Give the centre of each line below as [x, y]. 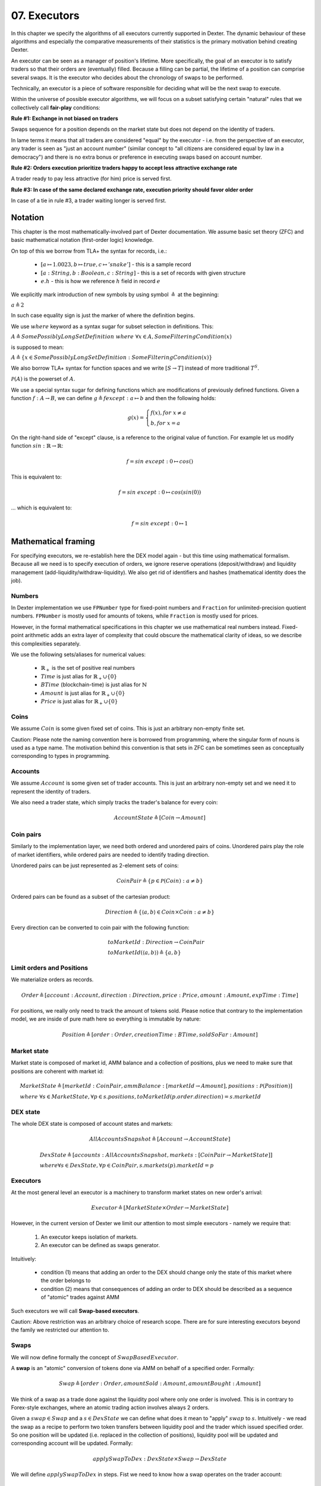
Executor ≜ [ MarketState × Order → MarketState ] [160, 1208]
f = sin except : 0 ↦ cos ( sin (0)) [160, 492]
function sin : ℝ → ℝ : [37, 446]
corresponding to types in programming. [61, 756]
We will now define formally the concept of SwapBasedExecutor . [95, 1357]
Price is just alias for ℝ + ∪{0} [79, 702]
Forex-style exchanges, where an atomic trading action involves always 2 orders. [110, 1407]
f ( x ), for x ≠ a [169, 413]
